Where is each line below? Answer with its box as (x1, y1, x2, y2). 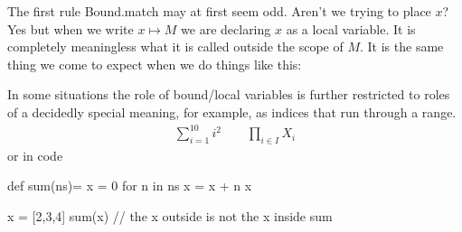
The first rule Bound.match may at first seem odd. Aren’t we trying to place (7, 2, 431, 20)
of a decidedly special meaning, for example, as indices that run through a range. (7, 102, 457, 121)
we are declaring (181, 19, 271, 38)
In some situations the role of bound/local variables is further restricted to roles (7, 85, 450, 104)
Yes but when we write (7, 19, 134, 38)
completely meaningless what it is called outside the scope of (7, 37, 344, 56)
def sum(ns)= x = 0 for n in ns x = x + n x (7, 176, 252, 195)
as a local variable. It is (286, 19, 416, 38)
